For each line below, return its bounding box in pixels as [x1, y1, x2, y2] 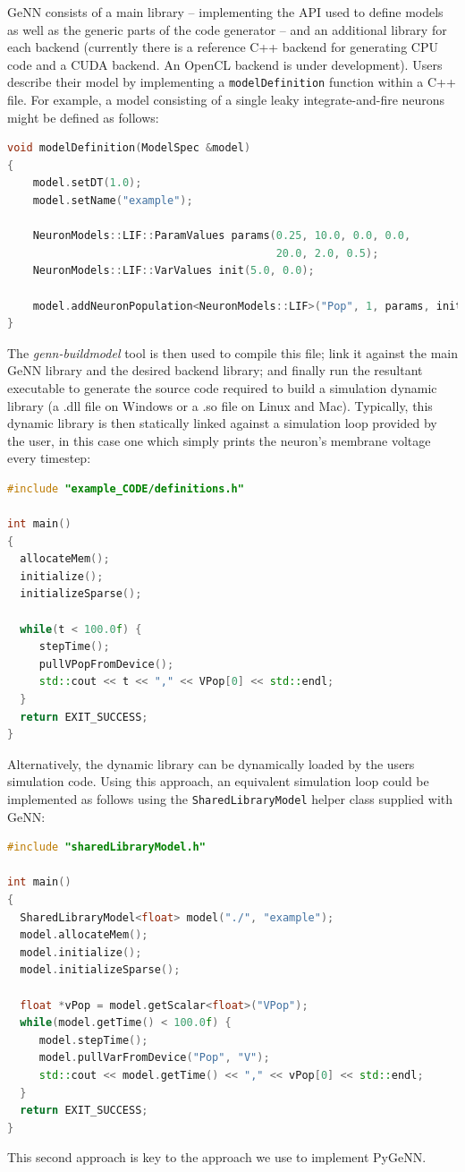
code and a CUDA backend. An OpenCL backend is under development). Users [7, 55, 443, 73]
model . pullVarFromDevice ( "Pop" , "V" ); [38, 1051, 270, 1065]
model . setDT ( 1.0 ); [32, 176, 142, 190]
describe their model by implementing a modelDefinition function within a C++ [7, 73, 456, 91]
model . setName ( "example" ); [32, 194, 193, 207]
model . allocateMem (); [20, 928, 148, 942]
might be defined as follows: [7, 107, 159, 126]
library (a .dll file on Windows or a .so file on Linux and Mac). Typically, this [7, 396, 433, 415]
